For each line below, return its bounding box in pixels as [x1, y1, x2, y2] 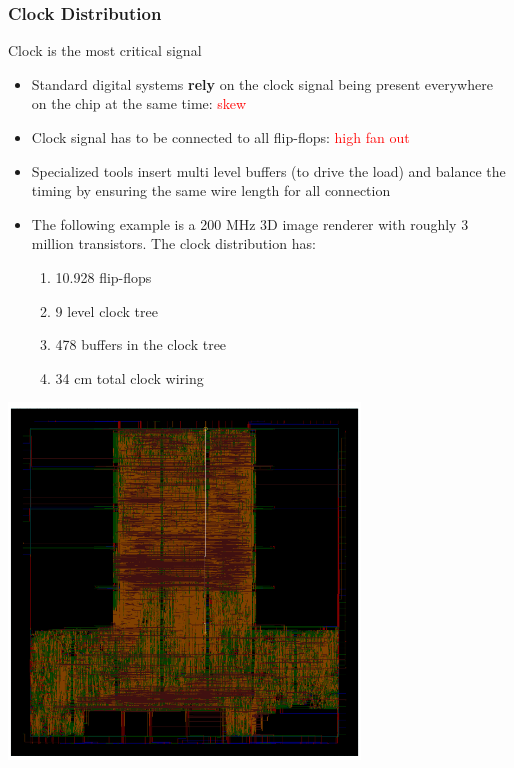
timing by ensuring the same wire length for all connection [31, 180, 391, 201]
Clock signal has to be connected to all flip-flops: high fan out [31, 127, 410, 147]
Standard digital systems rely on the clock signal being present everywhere [31, 73, 493, 94]
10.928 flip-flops [55, 266, 152, 287]
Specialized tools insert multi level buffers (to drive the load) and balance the [31, 160, 506, 181]
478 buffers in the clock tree [55, 334, 227, 355]
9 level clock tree [55, 300, 158, 321]
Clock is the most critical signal [8, 40, 202, 61]
